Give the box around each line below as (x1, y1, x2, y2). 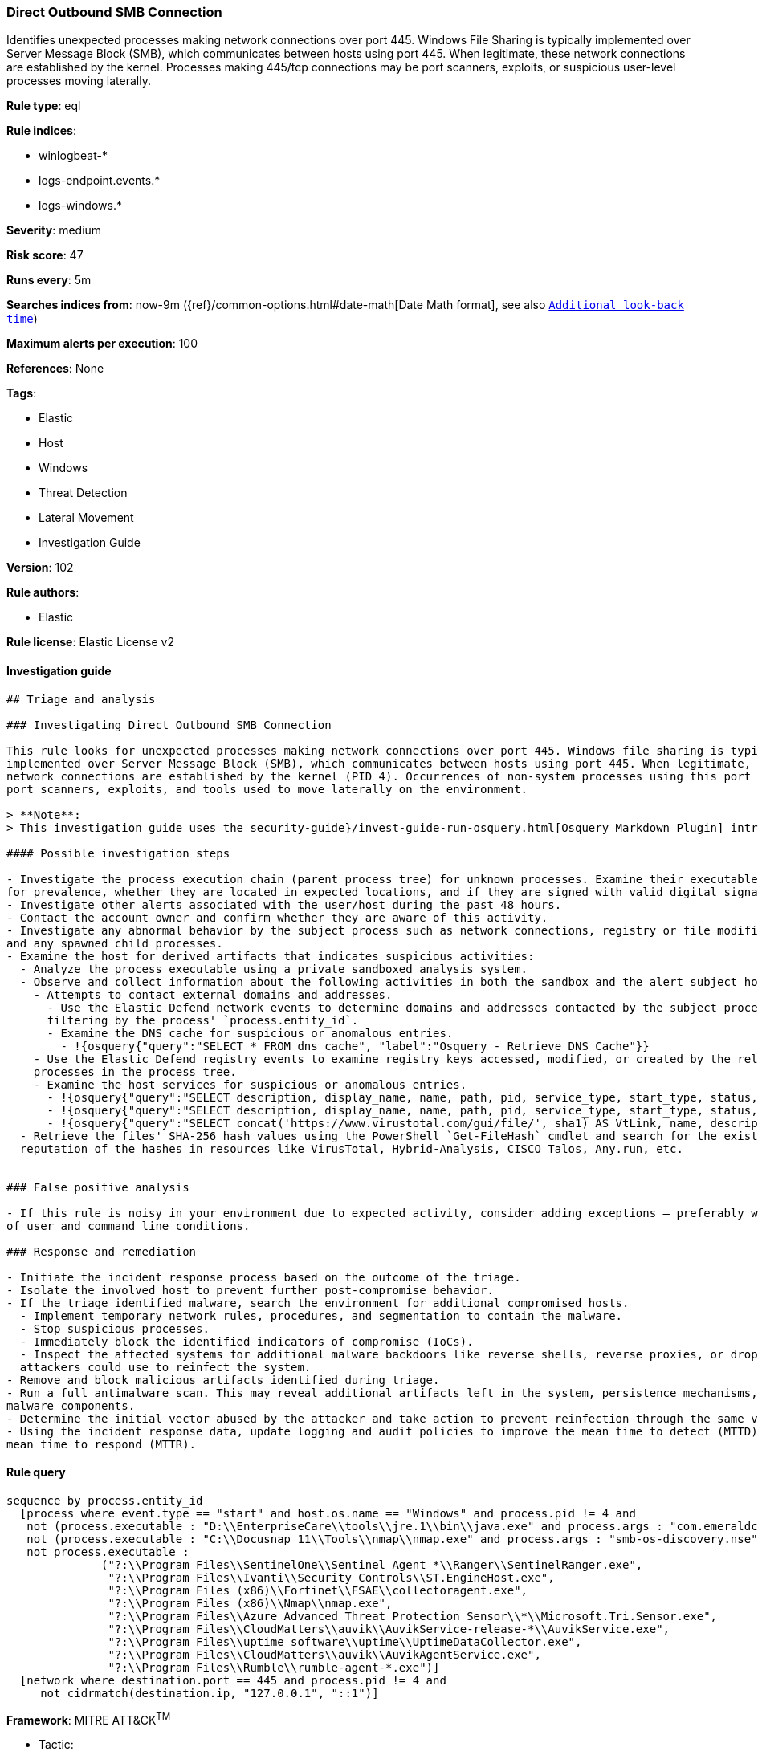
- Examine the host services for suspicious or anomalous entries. (33, 1077, 467, 1091)
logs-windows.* (39, 198, 122, 213)
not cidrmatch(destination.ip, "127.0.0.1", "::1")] (40, 1686, 379, 1700)
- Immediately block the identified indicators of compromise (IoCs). (19, 1334, 474, 1348)
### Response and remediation (6, 1244, 197, 1258)
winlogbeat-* (39, 149, 108, 163)
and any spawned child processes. (6, 936, 223, 950)
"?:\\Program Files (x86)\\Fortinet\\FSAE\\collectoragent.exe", (108, 1583, 528, 1597)
